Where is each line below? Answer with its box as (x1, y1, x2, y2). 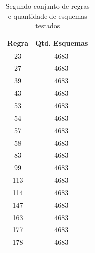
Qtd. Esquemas (35, 37, 88, 48)
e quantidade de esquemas (8, 10, 87, 21)
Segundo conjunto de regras (5, 1, 90, 11)
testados (35, 20, 60, 31)
